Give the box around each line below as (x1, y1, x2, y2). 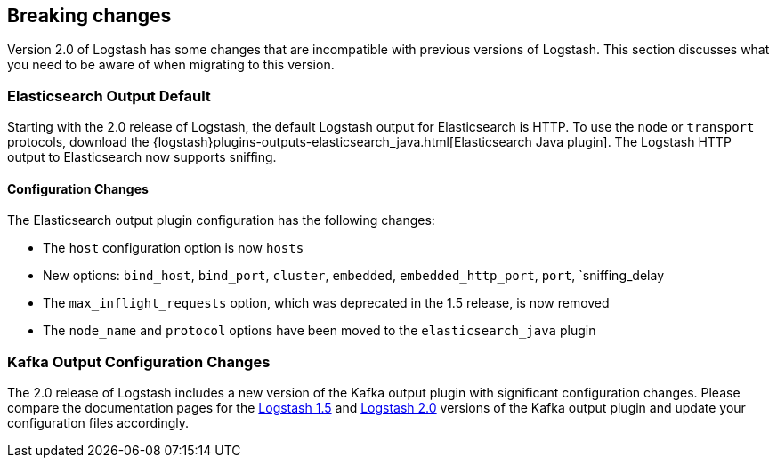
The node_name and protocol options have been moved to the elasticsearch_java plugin (43, 323, 596, 339)
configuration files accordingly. (7, 415, 190, 431)
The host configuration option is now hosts (43, 240, 304, 256)
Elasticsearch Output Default (7, 86, 211, 105)
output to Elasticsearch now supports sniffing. (7, 149, 277, 165)
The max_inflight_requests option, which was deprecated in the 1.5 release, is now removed (43, 295, 610, 311)
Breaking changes (7, 4, 172, 27)
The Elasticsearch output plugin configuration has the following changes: (7, 212, 435, 228)
